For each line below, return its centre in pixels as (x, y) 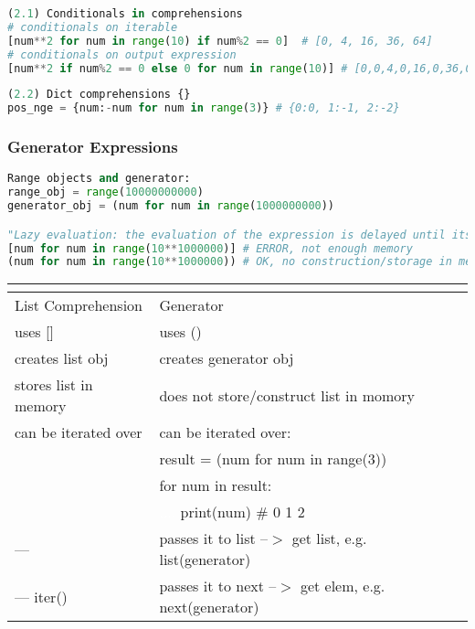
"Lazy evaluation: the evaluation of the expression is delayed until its (240, 235)
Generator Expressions (93, 147)
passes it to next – (218, 586)
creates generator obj (227, 358)
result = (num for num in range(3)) (273, 459)
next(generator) (209, 607)
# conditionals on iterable (93, 27)
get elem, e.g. (343, 586)
